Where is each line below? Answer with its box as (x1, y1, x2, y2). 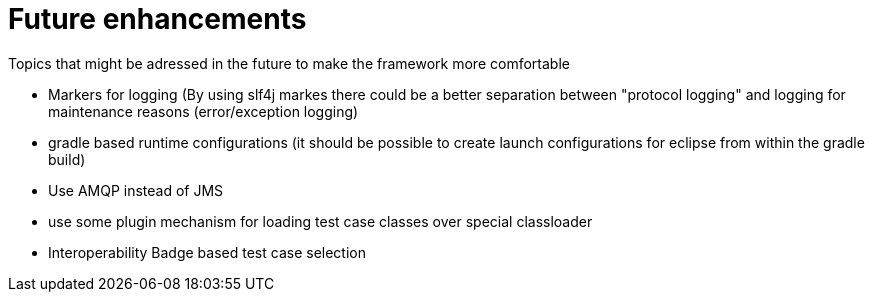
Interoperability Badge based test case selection (48, 243, 366, 261)
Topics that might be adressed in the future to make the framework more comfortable (8, 54, 570, 72)
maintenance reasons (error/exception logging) (48, 102, 359, 120)
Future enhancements (8, 2, 307, 36)
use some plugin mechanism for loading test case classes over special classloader (48, 212, 593, 230)
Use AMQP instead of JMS (48, 181, 224, 199)
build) (48, 150, 86, 168)
